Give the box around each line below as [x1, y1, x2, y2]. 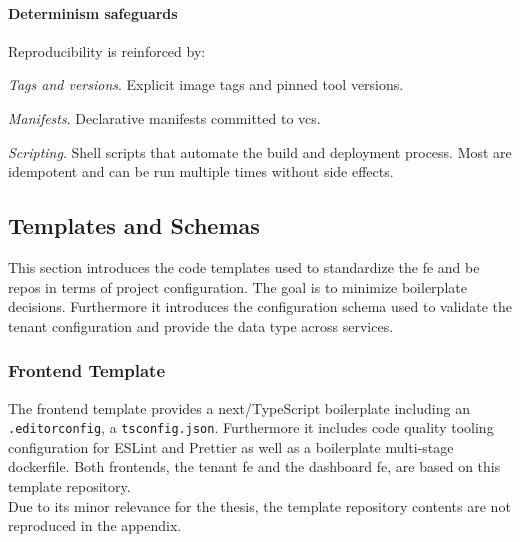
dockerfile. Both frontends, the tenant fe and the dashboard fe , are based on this [8, 456, 501, 477]
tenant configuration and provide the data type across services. [8, 315, 394, 336]
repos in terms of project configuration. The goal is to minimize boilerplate [8, 276, 467, 297]
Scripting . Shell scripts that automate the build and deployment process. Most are [8, 141, 512, 162]
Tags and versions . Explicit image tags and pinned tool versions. [8, 74, 404, 95]
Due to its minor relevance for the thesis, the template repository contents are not [8, 495, 511, 516]
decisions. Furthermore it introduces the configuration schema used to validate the [8, 296, 512, 317]
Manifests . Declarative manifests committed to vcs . [8, 107, 321, 128]
